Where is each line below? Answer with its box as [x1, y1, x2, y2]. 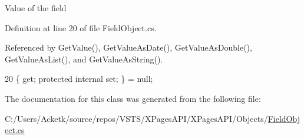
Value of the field [5, 2, 67, 14]
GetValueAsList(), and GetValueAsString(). [5, 52, 163, 65]
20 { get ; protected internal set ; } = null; [5, 72, 153, 85]
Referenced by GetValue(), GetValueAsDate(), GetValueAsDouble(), [5, 41, 252, 54]
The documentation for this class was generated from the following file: [5, 92, 261, 104]
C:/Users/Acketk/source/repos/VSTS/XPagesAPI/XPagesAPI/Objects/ [5, 112, 268, 124]
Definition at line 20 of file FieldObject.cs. [5, 21, 157, 34]
